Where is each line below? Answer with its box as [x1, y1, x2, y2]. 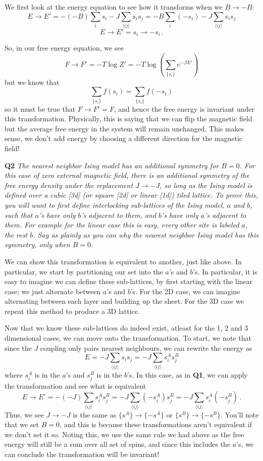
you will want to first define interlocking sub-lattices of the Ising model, [5, 199, 225, 210]
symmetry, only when [5, 239, 70, 250]
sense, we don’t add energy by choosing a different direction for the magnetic [5, 133, 243, 144]
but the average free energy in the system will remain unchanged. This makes [5, 123, 244, 133]
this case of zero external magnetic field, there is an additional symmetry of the [5, 170, 249, 180]
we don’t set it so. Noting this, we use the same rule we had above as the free [5, 429, 244, 439]
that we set [5, 419, 39, 430]
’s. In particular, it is [193, 266, 257, 276]
